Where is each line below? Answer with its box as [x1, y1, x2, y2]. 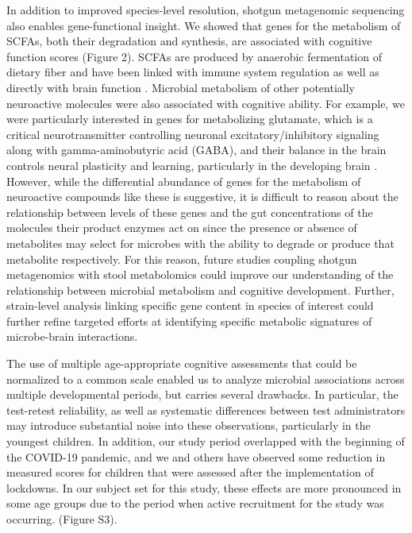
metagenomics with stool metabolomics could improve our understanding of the [6, 266, 394, 283]
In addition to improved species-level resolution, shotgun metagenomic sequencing [6, 2, 405, 17]
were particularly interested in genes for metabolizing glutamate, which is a [6, 110, 373, 127]
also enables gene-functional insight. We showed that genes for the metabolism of [6, 17, 401, 33]
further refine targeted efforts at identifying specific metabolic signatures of [6, 312, 372, 329]
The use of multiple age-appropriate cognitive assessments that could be [6, 355, 357, 372]
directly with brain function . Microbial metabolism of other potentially [6, 79, 355, 95]
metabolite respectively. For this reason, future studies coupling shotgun [6, 250, 357, 267]
